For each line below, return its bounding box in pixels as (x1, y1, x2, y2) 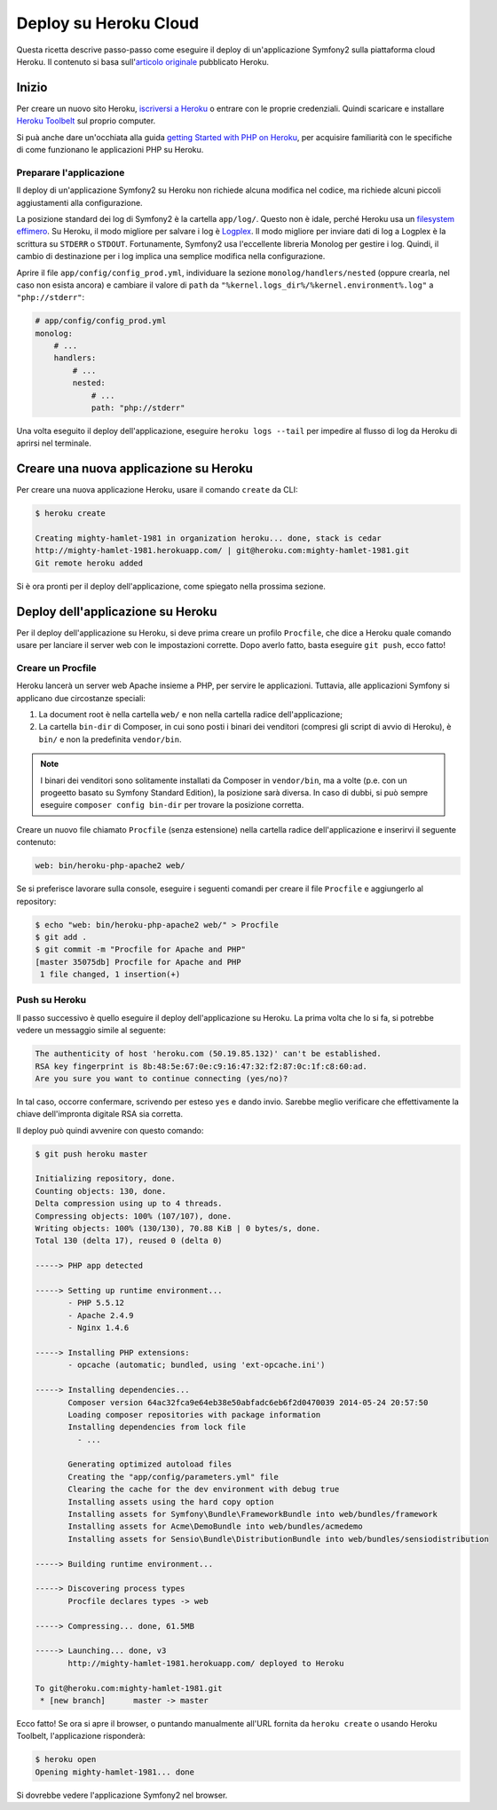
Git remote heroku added (35, 557, 144, 568)
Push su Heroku (16, 994, 87, 1007)
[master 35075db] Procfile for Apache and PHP (35, 957, 241, 967)
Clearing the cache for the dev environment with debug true (67, 1484, 340, 1495)
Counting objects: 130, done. (35, 1186, 167, 1196)
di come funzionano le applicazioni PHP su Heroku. (16, 145, 204, 155)
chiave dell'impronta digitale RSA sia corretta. (16, 1109, 184, 1119)
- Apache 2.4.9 (67, 1310, 134, 1320)
